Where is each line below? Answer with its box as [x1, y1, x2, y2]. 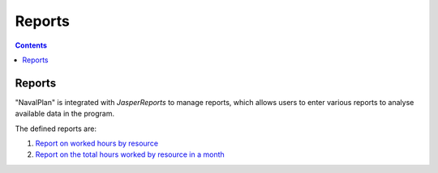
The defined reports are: [15, 124, 97, 133]
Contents [15, 40, 48, 50]
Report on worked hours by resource [35, 138, 158, 149]
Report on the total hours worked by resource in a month [35, 150, 225, 159]
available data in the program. [15, 109, 115, 119]
